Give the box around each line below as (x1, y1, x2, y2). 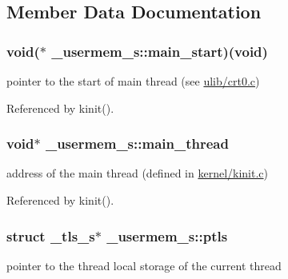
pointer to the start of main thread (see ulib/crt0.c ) (6, 73, 260, 89)
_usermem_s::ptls (106, 225, 228, 245)
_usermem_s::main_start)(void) (51, 41, 268, 61)
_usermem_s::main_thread (45, 134, 229, 153)
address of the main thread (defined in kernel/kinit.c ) (6, 165, 268, 181)
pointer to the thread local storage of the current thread (6, 257, 282, 273)
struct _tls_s (6, 225, 95, 245)
